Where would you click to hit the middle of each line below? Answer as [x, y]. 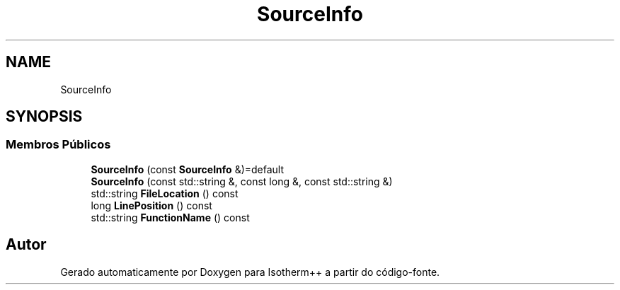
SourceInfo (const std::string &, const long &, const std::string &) [242, 181]
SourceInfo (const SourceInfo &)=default [188, 169]
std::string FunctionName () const [170, 217]
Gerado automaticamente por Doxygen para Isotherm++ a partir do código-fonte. [250, 272]
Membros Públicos [58, 145]
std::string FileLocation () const [165, 193]
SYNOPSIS [44, 117]
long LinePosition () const [151, 205]
